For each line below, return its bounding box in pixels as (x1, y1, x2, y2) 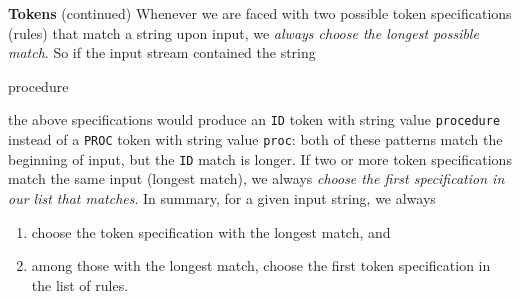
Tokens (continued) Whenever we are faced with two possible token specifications (8, 3, 512, 23)
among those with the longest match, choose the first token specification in (31, 255, 491, 276)
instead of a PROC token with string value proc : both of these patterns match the (8, 129, 503, 150)
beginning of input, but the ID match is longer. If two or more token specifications (8, 148, 512, 169)
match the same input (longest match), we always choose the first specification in (8, 168, 505, 189)
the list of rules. (31, 274, 129, 295)
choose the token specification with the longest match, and (31, 221, 391, 242)
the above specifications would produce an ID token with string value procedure (8, 109, 501, 130)
